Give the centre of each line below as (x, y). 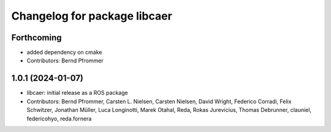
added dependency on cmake (64, 53)
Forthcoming (36, 38)
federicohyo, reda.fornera (59, 119)
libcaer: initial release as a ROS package (77, 93)
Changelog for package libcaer (92, 16)
